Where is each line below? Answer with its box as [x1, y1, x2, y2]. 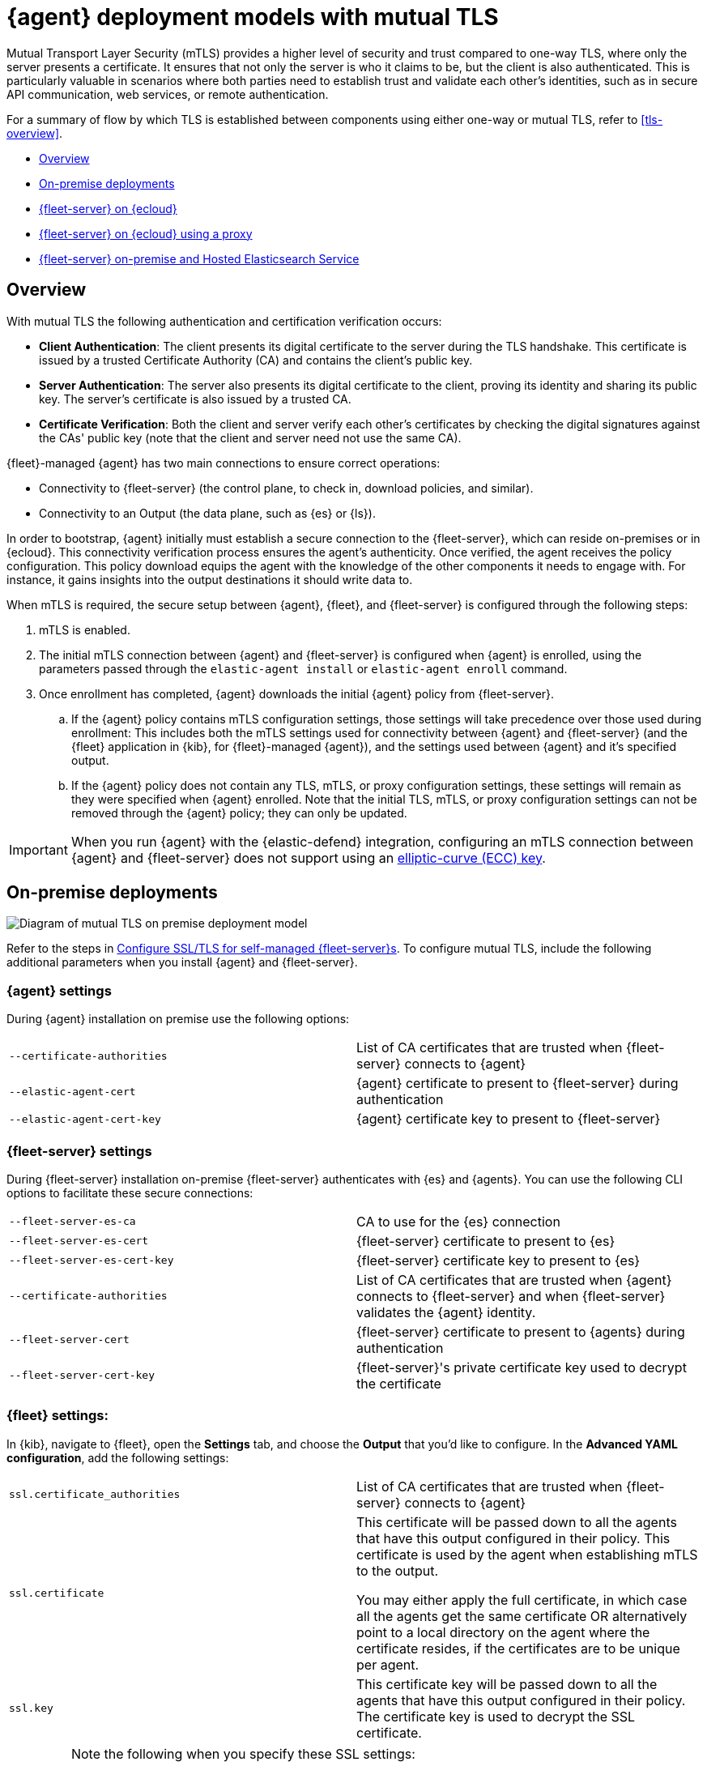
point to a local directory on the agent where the [356, 1623, 650, 1640]
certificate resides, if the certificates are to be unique [356, 1640, 680, 1657]
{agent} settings [6, 982, 112, 999]
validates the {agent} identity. [356, 1303, 536, 1320]
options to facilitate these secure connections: [6, 1185, 253, 1200]
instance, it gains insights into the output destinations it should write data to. [6, 572, 413, 587]
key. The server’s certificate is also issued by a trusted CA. [39, 391, 351, 406]
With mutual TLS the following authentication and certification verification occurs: [6, 314, 442, 328]
